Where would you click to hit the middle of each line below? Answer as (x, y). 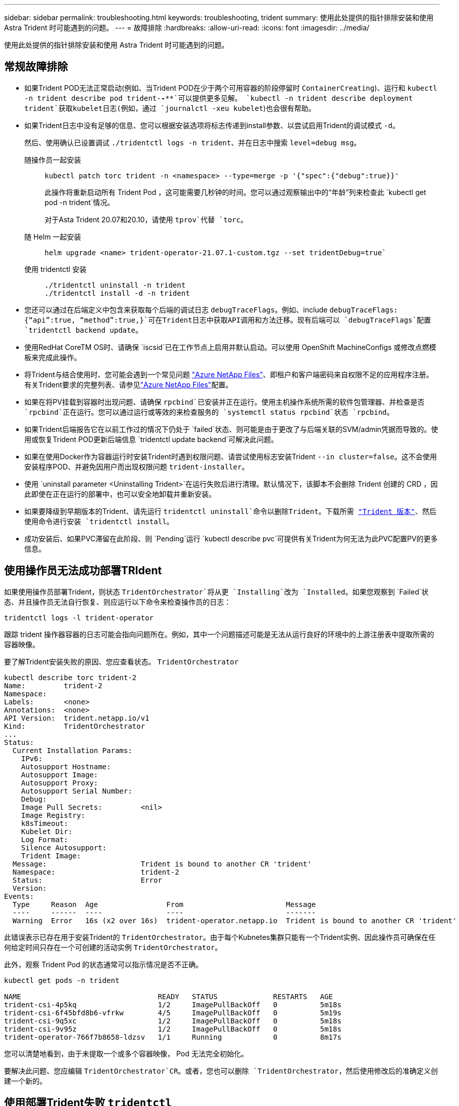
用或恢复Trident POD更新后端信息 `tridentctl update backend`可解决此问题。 (151, 439)
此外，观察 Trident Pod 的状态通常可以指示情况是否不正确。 (104, 964)
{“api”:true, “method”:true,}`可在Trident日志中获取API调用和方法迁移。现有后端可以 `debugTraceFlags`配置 (228, 320)
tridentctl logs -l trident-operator (79, 618)
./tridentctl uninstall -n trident (115, 285)
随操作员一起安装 (53, 160)
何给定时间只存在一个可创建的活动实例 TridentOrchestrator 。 (113, 947)
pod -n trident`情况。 (80, 202)
